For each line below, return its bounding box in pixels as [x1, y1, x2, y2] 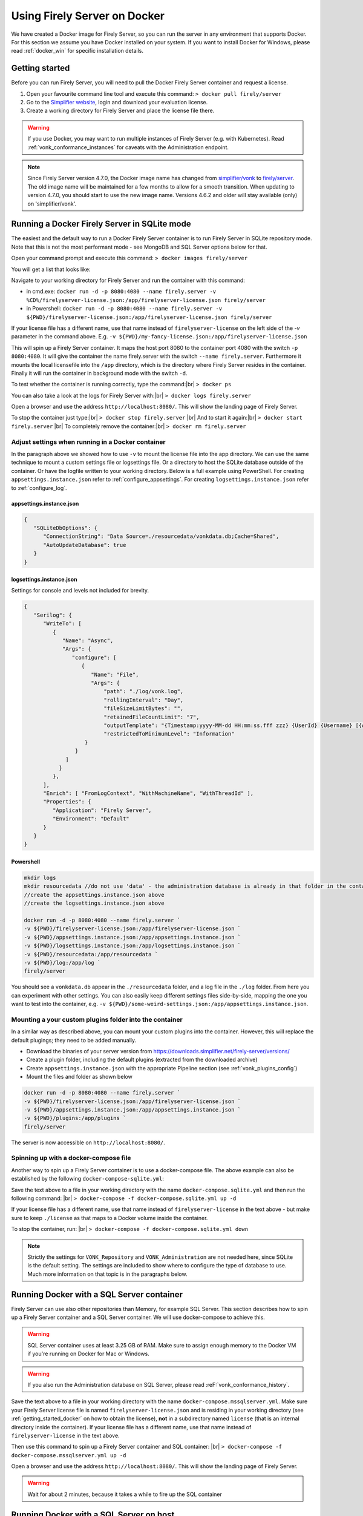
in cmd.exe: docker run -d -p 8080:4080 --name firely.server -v [26, 288, 217, 295]
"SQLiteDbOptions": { [33, 525, 98, 531]
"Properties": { [43, 798, 91, 805]
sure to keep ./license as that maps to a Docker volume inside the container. [11, 1214, 208, 1221]
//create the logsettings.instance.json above [24, 900, 165, 907]
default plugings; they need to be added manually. [11, 1036, 137, 1044]
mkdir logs [24, 874, 56, 881]
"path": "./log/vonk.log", [103, 688, 184, 695]
